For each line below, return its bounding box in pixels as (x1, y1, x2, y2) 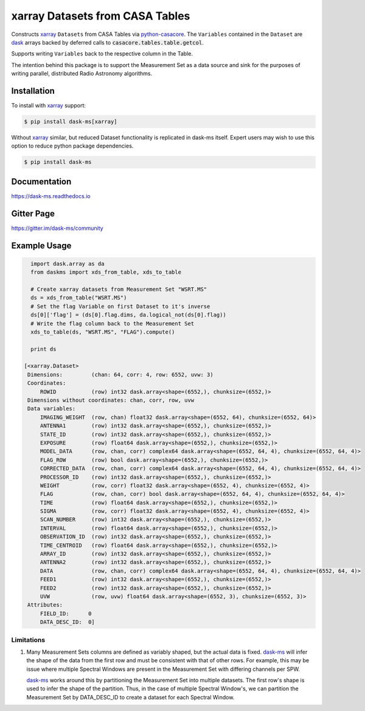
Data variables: (27, 406, 76, 412)
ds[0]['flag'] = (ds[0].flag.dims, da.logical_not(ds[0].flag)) (30, 312, 226, 318)
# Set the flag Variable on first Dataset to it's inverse (30, 302, 210, 310)
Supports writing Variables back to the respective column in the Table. (11, 50, 193, 57)
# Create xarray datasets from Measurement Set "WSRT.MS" (30, 285, 207, 293)
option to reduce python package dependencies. (11, 142, 134, 149)
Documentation (11, 176, 72, 187)
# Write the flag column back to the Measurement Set (30, 320, 195, 327)
